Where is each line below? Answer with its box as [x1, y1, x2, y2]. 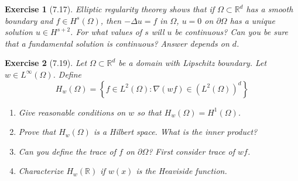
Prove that [18, 126, 56, 138]
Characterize [18, 165, 64, 177]
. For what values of [70, 26, 142, 38]
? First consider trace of [148, 145, 235, 157]
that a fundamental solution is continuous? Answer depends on [5, 37, 230, 49]
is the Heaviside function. [136, 165, 227, 177]
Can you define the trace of [18, 145, 117, 157]
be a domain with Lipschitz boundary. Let [118, 57, 267, 69]
